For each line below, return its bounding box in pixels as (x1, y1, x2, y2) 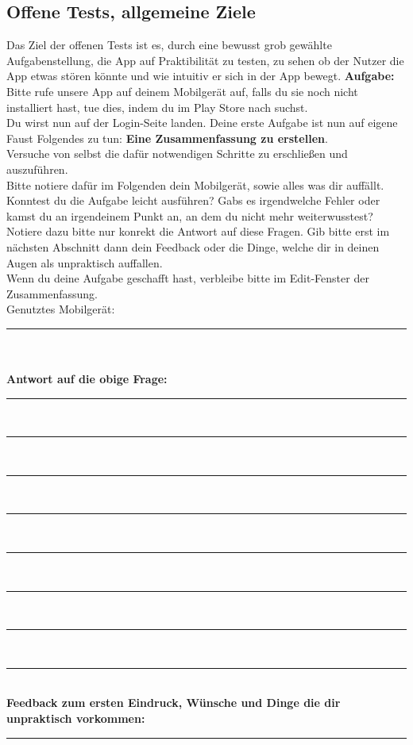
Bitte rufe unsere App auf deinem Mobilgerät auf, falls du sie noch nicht (6, 83, 358, 99)
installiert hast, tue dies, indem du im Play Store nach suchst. (6, 98, 308, 115)
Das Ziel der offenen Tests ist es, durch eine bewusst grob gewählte (6, 36, 332, 53)
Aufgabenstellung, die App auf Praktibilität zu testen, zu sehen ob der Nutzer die (6, 52, 404, 68)
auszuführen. (6, 160, 68, 177)
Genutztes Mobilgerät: (6, 301, 115, 317)
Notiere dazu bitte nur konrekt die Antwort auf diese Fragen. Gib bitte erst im (6, 223, 390, 240)
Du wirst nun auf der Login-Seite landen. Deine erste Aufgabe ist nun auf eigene (6, 114, 398, 131)
